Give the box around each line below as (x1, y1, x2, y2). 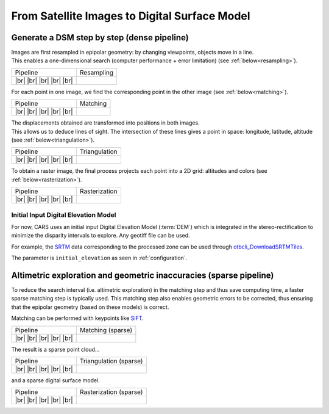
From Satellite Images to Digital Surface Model (11, 9, 250, 23)
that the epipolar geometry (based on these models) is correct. (11, 303, 169, 311)
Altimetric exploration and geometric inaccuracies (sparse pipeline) (11, 270, 274, 280)
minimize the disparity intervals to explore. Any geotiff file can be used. (11, 232, 190, 239)
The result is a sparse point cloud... (11, 346, 100, 353)
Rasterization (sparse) (79, 388, 143, 396)
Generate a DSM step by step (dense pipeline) (11, 32, 189, 43)
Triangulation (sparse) (79, 357, 143, 365)
